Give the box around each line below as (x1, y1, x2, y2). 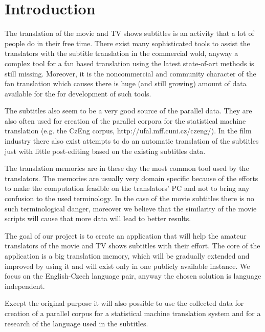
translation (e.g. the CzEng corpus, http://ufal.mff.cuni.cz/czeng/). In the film (5, 125, 252, 136)
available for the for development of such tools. (5, 88, 151, 99)
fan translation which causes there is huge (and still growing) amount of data (5, 78, 247, 89)
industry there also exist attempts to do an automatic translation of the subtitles (5, 135, 259, 146)
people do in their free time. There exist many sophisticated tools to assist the (5, 37, 250, 48)
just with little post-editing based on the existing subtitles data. (5, 145, 206, 156)
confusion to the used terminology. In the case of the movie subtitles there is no (5, 193, 254, 204)
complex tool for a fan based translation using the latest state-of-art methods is (5, 57, 254, 68)
